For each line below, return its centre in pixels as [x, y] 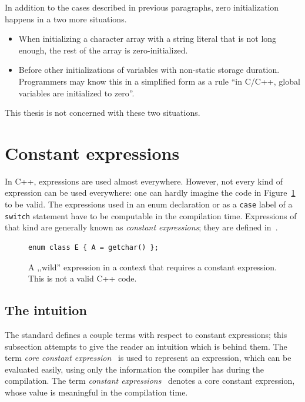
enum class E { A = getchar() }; [93, 247]
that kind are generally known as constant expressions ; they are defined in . [141, 227]
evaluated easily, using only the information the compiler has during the [134, 369]
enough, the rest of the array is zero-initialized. [103, 50]
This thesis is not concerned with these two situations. [103, 113]
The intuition [46, 310]
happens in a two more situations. [66, 19]
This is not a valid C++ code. [83, 278]
